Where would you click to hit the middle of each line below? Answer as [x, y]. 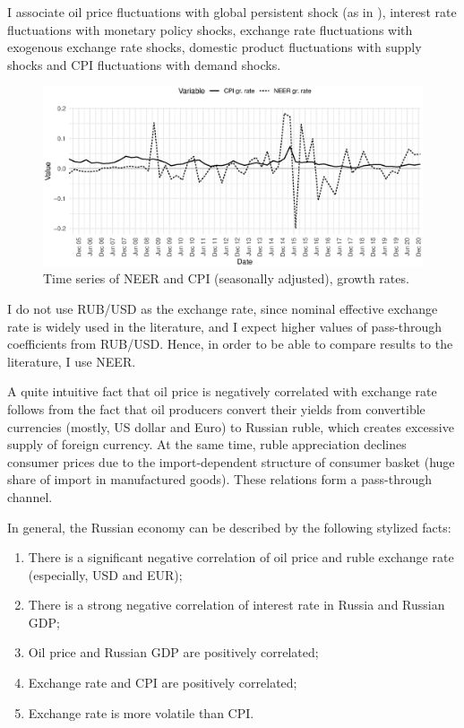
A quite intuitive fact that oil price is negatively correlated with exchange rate [222, 391]
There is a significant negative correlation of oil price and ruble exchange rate [241, 557]
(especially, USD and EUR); [105, 574]
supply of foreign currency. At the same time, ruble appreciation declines [207, 444]
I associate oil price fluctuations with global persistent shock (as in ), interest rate [232, 12]
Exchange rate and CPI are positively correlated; [163, 683]
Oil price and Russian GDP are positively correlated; [173, 652]
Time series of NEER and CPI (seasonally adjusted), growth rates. [226, 278]
